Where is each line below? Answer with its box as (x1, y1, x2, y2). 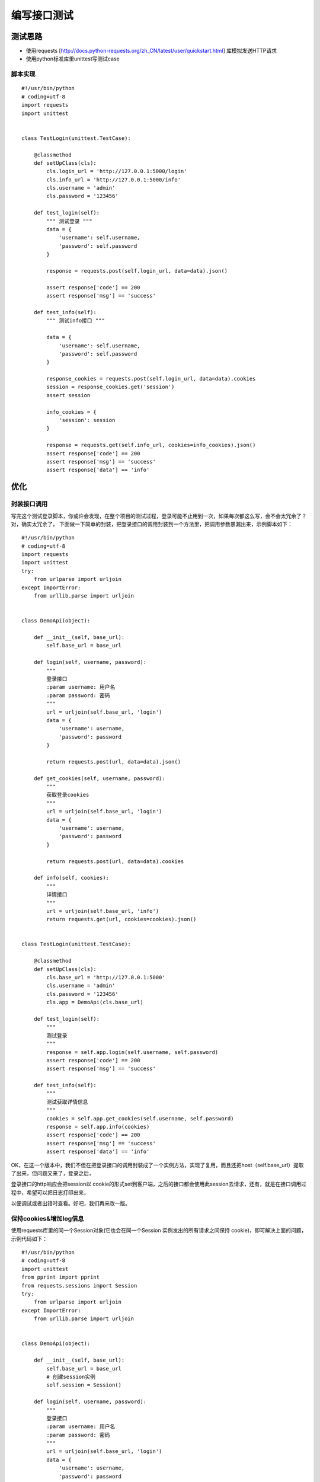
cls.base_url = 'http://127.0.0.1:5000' (46, 974, 165, 981)
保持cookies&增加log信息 (11, 1214, 84, 1222)
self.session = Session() (46, 1382, 121, 1388)
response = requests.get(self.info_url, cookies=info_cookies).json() (46, 442, 256, 449)
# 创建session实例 (46, 1373, 96, 1380)
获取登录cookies (46, 791, 89, 799)
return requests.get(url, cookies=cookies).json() (46, 916, 197, 923)
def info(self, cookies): (33, 874, 110, 881)
